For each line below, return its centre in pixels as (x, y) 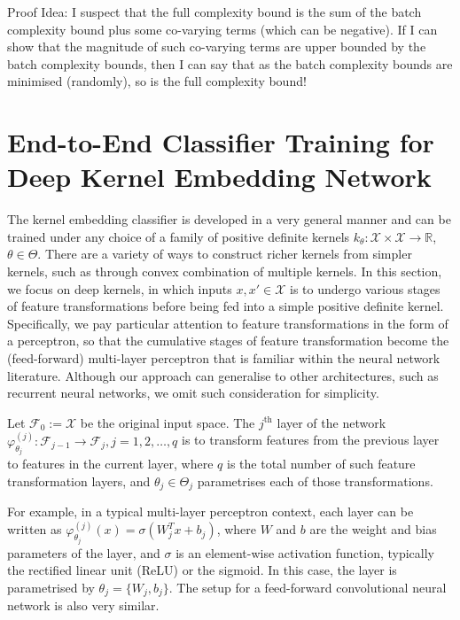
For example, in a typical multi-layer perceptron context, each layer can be (211, 511)
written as (35, 529)
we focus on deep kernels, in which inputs (120, 288)
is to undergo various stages (365, 288)
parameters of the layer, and (84, 552)
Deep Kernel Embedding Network (219, 177)
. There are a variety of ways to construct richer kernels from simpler (225, 254)
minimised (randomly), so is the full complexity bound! (157, 81)
